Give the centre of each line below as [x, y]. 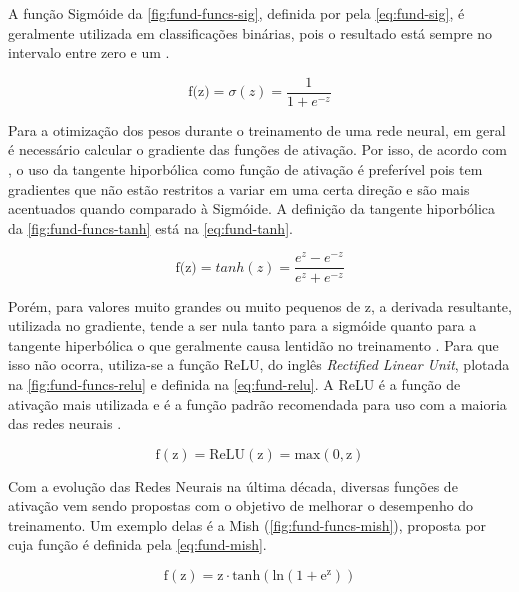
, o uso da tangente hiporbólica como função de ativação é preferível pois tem [245, 169]
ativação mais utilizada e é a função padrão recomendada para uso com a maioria [257, 403]
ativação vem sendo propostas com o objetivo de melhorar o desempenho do [241, 505]
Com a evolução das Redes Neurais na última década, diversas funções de [233, 485]
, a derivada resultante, [441, 305]
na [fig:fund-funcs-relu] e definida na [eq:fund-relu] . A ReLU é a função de [234, 383]
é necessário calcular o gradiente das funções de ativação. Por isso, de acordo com [257, 149]
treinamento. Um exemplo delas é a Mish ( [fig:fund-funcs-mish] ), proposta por [247, 524]
